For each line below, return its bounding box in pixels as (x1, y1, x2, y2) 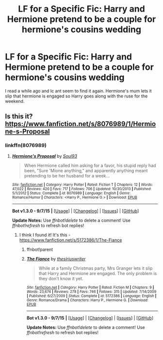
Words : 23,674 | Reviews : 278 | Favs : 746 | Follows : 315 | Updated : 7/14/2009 (26, 289, 157, 294)
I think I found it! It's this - (19, 232, 71, 238)
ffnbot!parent (26, 246, 53, 252)
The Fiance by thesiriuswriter (26, 256, 86, 261)
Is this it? (5, 113, 33, 121)
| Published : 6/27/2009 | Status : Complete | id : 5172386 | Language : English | (26, 293, 157, 298)
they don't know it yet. (38, 275, 83, 281)
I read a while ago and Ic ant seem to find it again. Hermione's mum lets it (5, 88, 152, 94)
